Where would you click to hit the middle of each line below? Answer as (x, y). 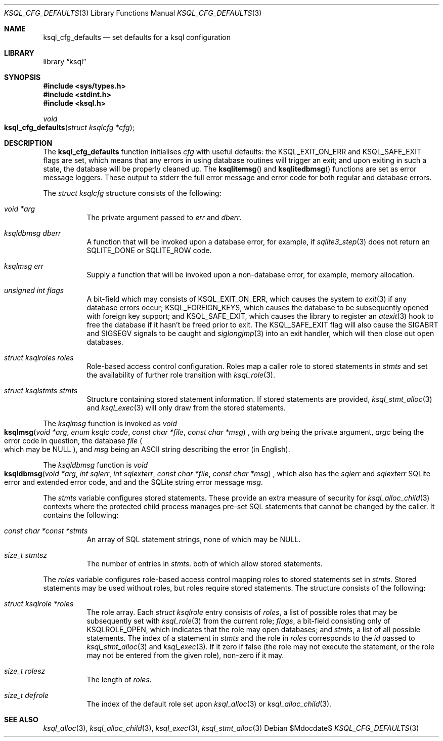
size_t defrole (27, 695)
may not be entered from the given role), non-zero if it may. (185, 655)
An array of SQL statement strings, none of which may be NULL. (194, 539)
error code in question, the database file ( (73, 441)
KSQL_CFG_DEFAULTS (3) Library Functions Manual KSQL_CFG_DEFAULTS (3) (133, 13)
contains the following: (81, 515)
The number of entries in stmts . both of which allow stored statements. (205, 564)
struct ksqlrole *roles (39, 604)
